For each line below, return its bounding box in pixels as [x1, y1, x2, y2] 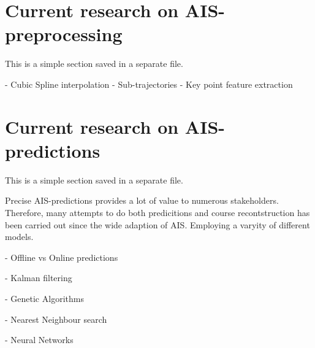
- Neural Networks [5, 333, 74, 346]
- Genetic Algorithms [5, 292, 84, 304]
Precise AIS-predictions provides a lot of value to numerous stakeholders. [5, 194, 279, 207]
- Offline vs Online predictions [5, 250, 118, 263]
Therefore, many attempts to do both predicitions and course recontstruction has [5, 206, 310, 218]
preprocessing [5, 21, 123, 47]
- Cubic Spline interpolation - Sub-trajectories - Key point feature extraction [5, 77, 293, 90]
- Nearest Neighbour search [5, 312, 107, 325]
